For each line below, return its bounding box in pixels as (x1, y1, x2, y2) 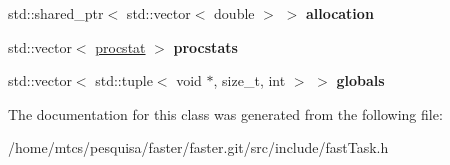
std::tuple (95, 70, 153, 91)
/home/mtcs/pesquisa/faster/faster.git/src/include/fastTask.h (8, 137, 389, 158)
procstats (173, 36, 238, 57)
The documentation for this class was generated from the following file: (8, 103, 443, 124)
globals (336, 70, 385, 91)
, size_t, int (213, 70, 286, 91)
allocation (305, 3, 374, 23)
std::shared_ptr (8, 3, 104, 23)
